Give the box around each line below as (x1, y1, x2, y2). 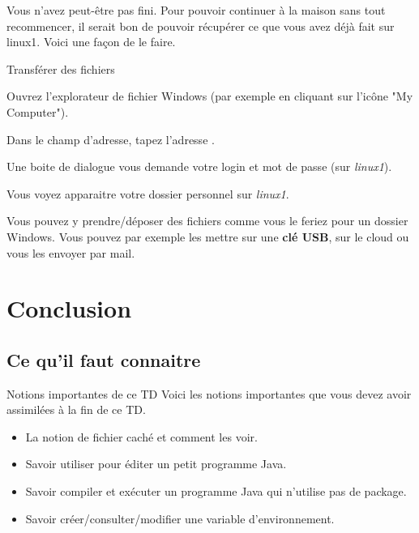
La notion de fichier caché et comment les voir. (25, 428, 258, 445)
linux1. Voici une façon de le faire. (6, 33, 176, 50)
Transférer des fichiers (6, 60, 115, 77)
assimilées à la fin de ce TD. (6, 401, 146, 418)
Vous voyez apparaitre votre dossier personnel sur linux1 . (6, 185, 289, 202)
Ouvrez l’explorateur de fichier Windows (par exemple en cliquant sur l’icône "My (6, 87, 413, 104)
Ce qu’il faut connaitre (6, 347, 201, 372)
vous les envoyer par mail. (6, 244, 135, 261)
